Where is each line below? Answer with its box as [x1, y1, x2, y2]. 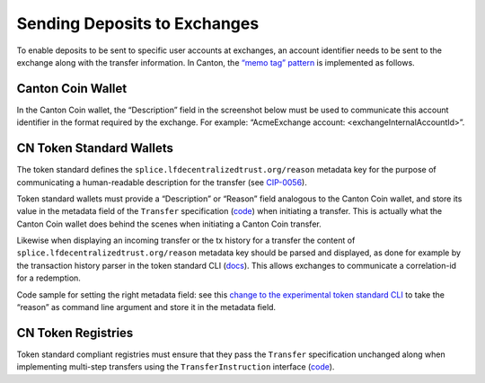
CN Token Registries [16, 325, 134, 341]
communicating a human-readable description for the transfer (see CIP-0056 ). [16, 176, 307, 188]
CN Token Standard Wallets [16, 140, 174, 156]
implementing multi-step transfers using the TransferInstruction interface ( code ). [16, 361, 335, 372]
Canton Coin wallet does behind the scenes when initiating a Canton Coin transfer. [16, 218, 322, 229]
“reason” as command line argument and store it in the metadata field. [16, 302, 277, 313]
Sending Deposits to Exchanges [16, 13, 260, 33]
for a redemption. [16, 272, 81, 283]
